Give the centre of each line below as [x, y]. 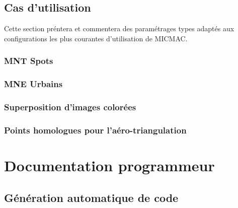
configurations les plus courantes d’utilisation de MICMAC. [96, 38]
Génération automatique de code [91, 197]
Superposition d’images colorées [70, 107]
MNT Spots [29, 61]
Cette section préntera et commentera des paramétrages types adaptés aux [119, 28]
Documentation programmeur [109, 165]
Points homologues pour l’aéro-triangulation [95, 130]
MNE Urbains [33, 84]
